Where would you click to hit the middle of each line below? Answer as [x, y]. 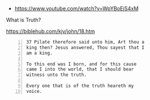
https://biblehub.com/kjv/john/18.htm [51, 31]
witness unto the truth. [56, 75]
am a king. [39, 53]
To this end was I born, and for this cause [81, 64]
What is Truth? [23, 20]
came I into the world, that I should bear [80, 69]
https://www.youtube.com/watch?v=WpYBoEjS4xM [76, 9]
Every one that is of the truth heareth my [80, 86]
